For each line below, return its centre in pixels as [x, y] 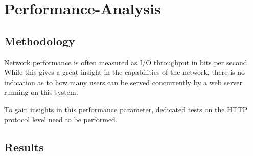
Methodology [40, 41]
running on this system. [41, 92]
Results [24, 147]
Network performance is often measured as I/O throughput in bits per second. [127, 62]
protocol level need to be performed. [61, 119]
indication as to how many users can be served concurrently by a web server [123, 82]
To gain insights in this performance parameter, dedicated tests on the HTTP [126, 109]
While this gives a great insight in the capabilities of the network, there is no [125, 72]
